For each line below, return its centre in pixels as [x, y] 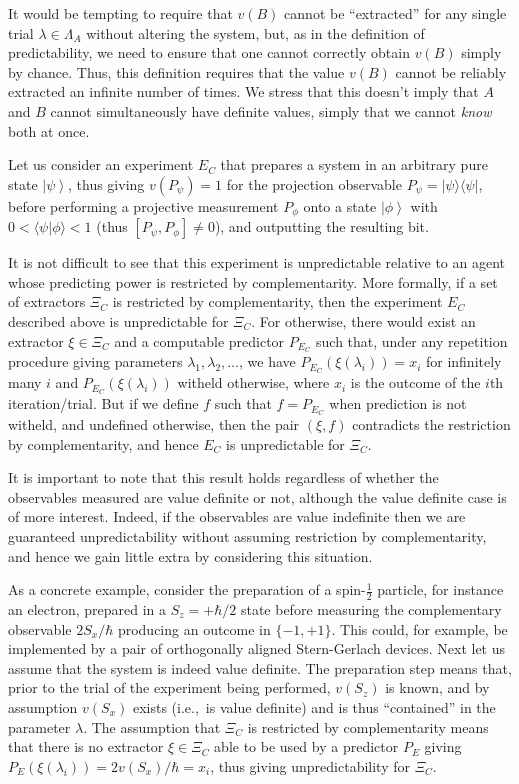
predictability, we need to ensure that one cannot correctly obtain [209, 52]
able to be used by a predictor [306, 746]
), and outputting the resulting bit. [321, 226]
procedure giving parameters [95, 361]
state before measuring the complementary [371, 609]
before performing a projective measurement [143, 205]
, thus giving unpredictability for [310, 765]
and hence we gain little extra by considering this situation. [190, 555]
